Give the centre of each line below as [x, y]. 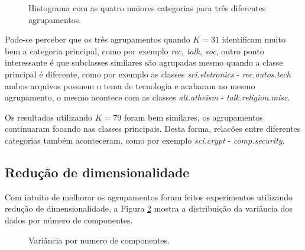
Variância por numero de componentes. [99, 240]
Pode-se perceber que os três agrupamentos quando [98, 39]
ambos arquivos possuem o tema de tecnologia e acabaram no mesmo [130, 85]
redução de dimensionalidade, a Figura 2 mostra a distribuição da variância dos [149, 208]
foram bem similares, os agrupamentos [193, 117]
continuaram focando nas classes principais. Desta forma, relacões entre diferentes [153, 129]
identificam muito [254, 39]
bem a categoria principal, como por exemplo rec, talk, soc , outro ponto [134, 51]
